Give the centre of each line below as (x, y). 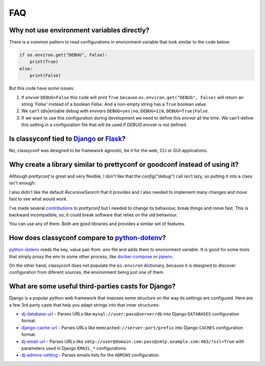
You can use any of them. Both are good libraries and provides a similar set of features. (97, 224)
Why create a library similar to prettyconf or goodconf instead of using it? (124, 164)
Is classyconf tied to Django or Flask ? (67, 139)
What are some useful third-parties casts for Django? (93, 286)
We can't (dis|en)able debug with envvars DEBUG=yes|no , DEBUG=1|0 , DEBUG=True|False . (115, 111)
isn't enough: (22, 183)
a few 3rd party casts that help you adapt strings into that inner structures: (84, 305)
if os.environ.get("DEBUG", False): (64, 55)
